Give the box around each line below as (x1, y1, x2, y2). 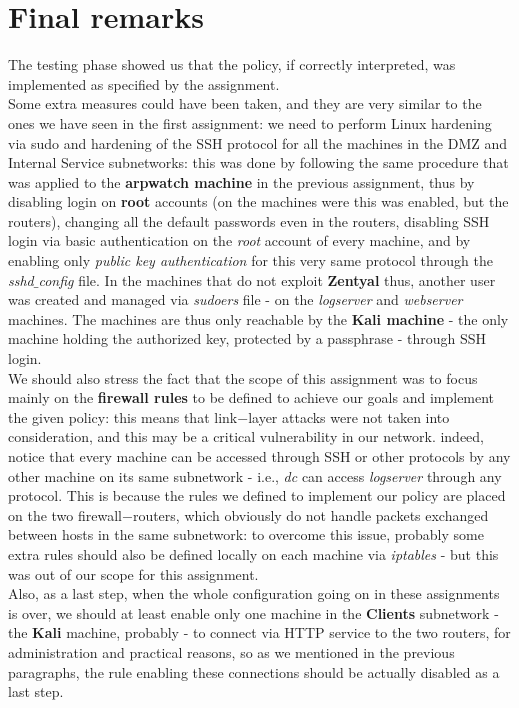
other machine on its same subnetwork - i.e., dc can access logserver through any (8, 465, 502, 486)
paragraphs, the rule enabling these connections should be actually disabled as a (8, 661, 500, 682)
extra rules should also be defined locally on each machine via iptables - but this (8, 543, 499, 564)
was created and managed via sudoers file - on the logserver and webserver (8, 289, 463, 310)
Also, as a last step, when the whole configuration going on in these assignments (8, 583, 500, 604)
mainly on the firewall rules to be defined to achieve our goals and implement (8, 387, 495, 408)
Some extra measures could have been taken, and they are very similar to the (8, 93, 482, 114)
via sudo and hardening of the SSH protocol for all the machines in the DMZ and (8, 132, 508, 153)
